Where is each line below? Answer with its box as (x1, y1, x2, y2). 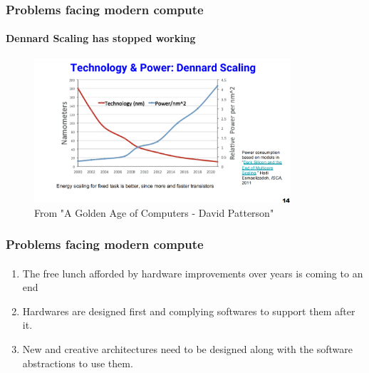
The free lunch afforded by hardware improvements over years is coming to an (22, 265, 363, 280)
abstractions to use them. (22, 355, 133, 370)
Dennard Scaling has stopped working (6, 31, 196, 46)
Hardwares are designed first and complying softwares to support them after (22, 303, 355, 318)
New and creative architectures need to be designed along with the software (22, 341, 353, 356)
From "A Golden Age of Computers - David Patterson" (34, 205, 274, 220)
